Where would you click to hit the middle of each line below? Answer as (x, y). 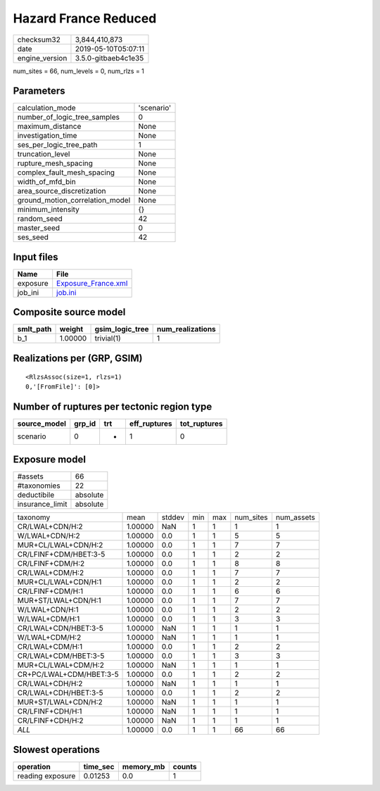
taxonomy (34, 517)
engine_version (42, 58)
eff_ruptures (151, 424)
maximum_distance (49, 127)
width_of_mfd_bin (47, 182)
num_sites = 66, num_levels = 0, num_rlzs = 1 (78, 71)
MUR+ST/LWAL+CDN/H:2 (60, 702)
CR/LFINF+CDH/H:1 (50, 711)
